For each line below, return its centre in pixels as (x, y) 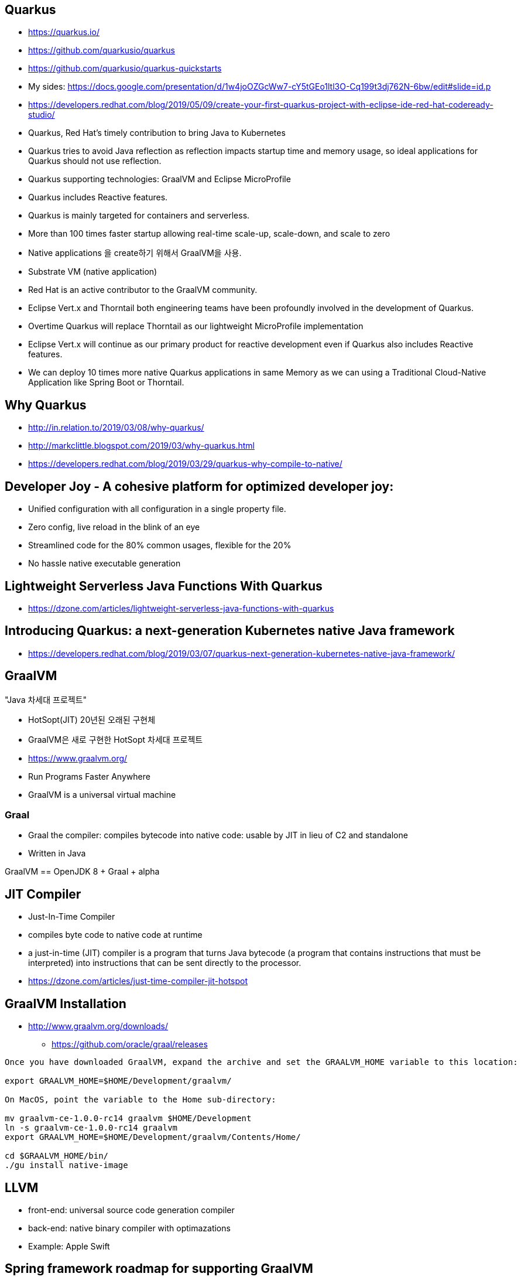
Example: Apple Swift (69, 1246)
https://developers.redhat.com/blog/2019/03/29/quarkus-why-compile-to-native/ (185, 464)
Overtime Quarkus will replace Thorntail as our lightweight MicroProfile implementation (196, 326)
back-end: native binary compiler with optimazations (129, 1228)
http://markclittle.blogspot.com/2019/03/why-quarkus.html (141, 446)
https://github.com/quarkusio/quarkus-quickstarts (125, 69)
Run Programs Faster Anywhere (89, 776)
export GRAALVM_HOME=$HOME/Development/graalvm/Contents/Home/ (153, 1137)
